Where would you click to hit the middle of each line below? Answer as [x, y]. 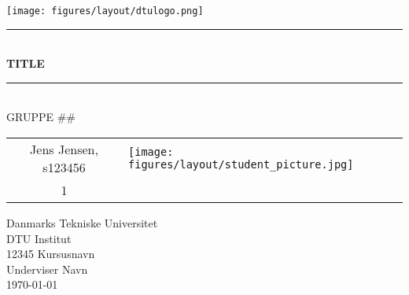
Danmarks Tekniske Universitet [82, 223]
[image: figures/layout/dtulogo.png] [105, 11]
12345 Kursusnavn [51, 254]
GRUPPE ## [41, 117]
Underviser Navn [47, 269]
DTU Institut [39, 238]
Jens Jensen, [64, 149]
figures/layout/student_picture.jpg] [241, 165]
